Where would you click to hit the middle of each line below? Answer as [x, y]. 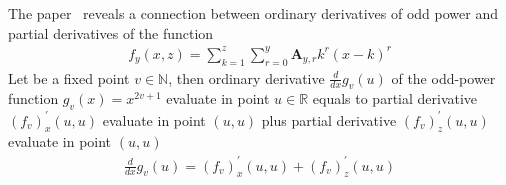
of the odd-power [443, 77]
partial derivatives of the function [111, 32]
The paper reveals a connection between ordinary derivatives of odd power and [253, 13]
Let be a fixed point [69, 77]
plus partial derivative [329, 119]
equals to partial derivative [395, 98]
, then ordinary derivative [246, 77]
